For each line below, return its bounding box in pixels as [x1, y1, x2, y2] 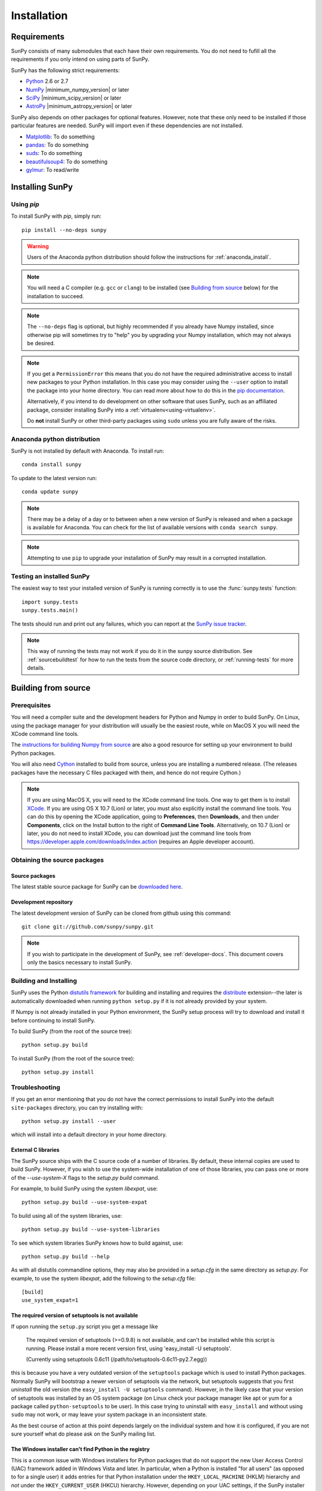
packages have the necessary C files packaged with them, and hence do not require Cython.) [11, 769, 241, 776]
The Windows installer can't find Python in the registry [11, 1446, 150, 1453]
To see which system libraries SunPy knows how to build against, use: [11, 1239, 184, 1246]
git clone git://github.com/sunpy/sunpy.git [21, 923, 154, 930]
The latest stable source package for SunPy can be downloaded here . [11, 883, 183, 890]
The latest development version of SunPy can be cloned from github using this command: [11, 910, 232, 917]
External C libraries [11, 1146, 60, 1153]
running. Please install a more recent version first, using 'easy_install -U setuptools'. [26, 1345, 232, 1352]
